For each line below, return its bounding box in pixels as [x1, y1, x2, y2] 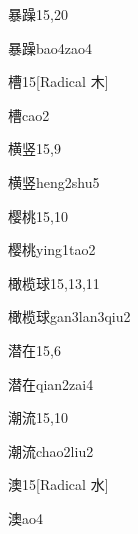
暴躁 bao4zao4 [8, 37, 92, 58]
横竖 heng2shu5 [8, 171, 100, 192]
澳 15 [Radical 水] [8, 474, 109, 495]
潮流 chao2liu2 [8, 440, 94, 461]
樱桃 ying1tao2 [8, 239, 96, 260]
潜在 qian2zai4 [8, 373, 94, 394]
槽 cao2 [8, 104, 50, 125]
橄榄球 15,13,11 [8, 272, 100, 293]
